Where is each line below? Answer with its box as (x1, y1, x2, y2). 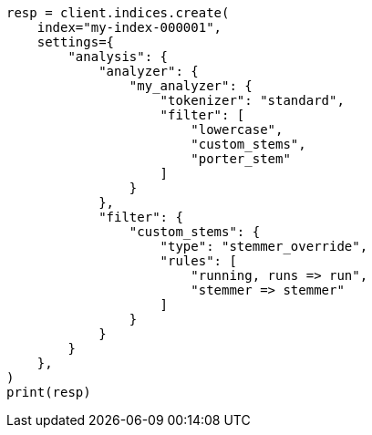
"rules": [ (160, 254, 237, 268)
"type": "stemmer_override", (160, 239, 368, 254)
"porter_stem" (191, 151, 291, 166)
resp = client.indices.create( (6, 5, 230, 20)
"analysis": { (67, 49, 169, 64)
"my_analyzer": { (129, 78, 253, 93)
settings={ (36, 35, 115, 49)
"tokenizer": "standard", (160, 93, 345, 108)
